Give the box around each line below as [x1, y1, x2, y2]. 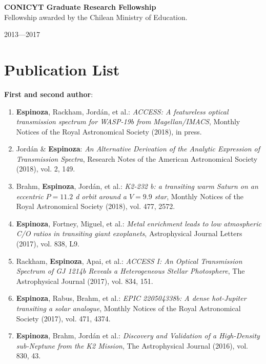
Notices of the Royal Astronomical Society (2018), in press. [16, 126, 202, 137]
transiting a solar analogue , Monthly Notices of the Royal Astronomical [16, 303, 241, 313]
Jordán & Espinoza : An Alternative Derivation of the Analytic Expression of [16, 143, 260, 154]
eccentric [16, 190, 44, 201]
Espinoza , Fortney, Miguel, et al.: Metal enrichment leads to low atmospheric [16, 218, 261, 228]
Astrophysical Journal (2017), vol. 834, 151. [16, 275, 153, 286]
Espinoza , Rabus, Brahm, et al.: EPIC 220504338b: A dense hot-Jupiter [16, 293, 247, 303]
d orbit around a [75, 190, 127, 201]
